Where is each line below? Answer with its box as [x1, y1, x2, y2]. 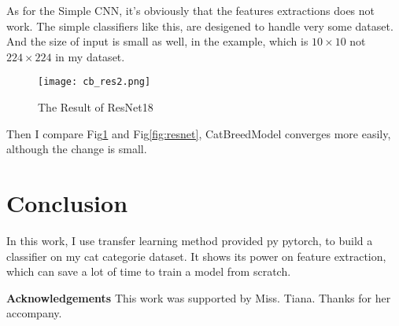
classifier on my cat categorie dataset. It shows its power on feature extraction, [6, 247, 386, 264]
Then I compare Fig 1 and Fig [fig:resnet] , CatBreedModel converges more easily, [6, 125, 391, 141]
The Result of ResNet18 [38, 99, 153, 115]
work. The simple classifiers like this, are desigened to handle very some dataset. [6, 17, 393, 34]
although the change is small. [6, 141, 147, 157]
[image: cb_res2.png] [38, 76, 151, 88]
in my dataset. [55, 48, 125, 64]
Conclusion [6, 187, 128, 218]
